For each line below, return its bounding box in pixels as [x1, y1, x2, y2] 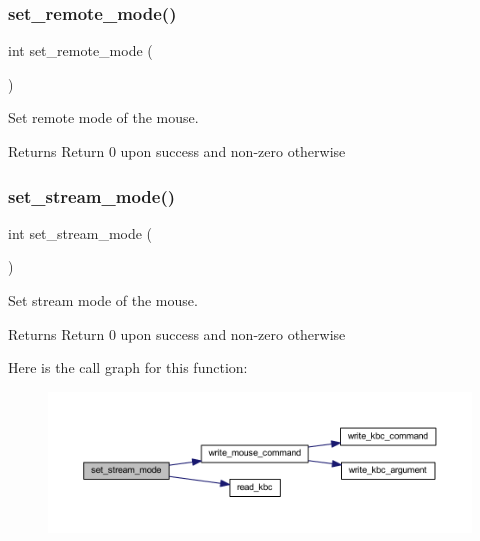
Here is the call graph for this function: [8, 357, 248, 378]
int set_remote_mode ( [8, 40, 153, 61]
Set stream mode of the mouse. [8, 290, 198, 310]
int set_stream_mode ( [8, 222, 153, 243]
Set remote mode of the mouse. [8, 107, 199, 128]
